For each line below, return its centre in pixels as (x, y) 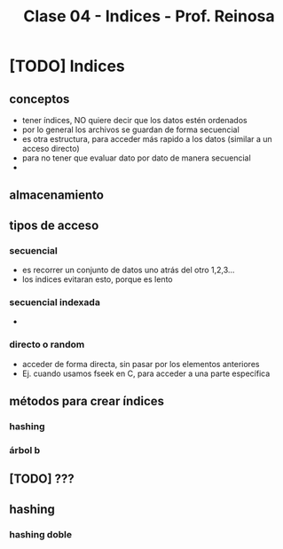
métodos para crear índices (87, 401)
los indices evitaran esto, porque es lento (97, 279)
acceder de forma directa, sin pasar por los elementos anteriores (141, 364)
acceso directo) (51, 149)
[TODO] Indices (67, 66)
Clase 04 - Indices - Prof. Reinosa (149, 16)
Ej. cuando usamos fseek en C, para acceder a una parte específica (146, 373)
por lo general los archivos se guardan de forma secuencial (130, 129)
